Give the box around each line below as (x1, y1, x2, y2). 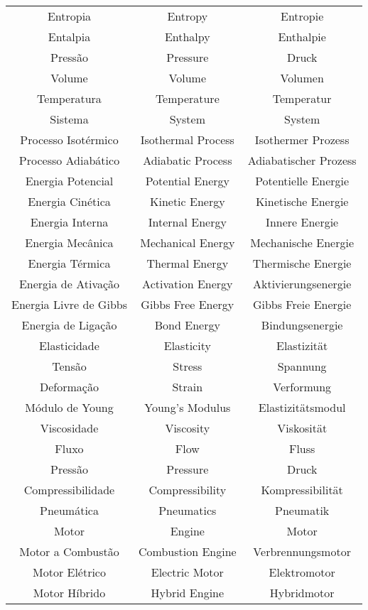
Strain (172, 378, 203, 395)
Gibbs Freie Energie (252, 296, 352, 312)
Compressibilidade (23, 481, 115, 498)
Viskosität (277, 420, 328, 436)
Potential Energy (145, 173, 229, 189)
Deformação (40, 378, 99, 395)
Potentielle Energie (255, 173, 350, 189)
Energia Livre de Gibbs (11, 296, 127, 312)
